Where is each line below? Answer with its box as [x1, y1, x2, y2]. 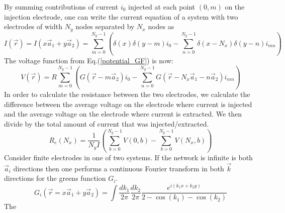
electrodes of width [4, 21, 63, 32]
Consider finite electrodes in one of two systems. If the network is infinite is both [4, 152, 253, 163]
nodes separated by [75, 21, 135, 32]
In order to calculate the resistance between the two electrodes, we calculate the [4, 89, 250, 99]
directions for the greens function [4, 173, 106, 183]
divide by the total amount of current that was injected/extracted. [4, 118, 209, 129]
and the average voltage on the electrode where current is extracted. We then [4, 109, 242, 119]
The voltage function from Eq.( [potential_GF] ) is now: [4, 55, 173, 66]
